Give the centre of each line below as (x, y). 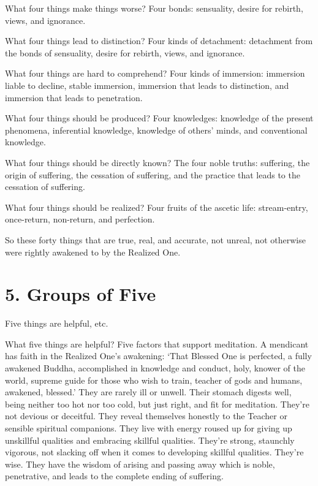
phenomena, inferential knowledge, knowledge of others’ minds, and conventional (156, 130)
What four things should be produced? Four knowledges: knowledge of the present (159, 118)
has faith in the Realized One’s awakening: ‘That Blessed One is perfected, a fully (158, 356)
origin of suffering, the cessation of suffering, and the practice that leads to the (153, 174)
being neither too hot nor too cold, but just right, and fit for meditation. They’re (157, 404)
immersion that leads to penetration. (74, 97)
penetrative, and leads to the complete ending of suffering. (114, 476)
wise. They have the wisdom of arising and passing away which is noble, (140, 464)
